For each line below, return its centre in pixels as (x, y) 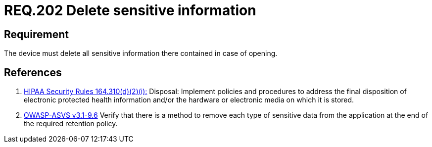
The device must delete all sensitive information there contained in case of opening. (141, 53)
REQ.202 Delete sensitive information (130, 10)
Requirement (37, 34)
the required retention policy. (71, 124)
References (33, 72)
